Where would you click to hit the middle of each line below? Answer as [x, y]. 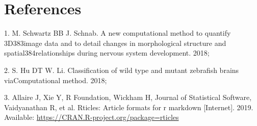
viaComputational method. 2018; [56, 80]
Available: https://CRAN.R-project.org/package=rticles [92, 117]
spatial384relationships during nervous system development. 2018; [107, 53]
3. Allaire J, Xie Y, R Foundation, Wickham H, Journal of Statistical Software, [128, 97]
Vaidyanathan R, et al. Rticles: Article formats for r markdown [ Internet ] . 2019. [129, 107]
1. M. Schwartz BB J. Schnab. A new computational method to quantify [118, 33]
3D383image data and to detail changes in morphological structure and [115, 43]
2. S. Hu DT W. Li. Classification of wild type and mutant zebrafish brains [122, 70]
